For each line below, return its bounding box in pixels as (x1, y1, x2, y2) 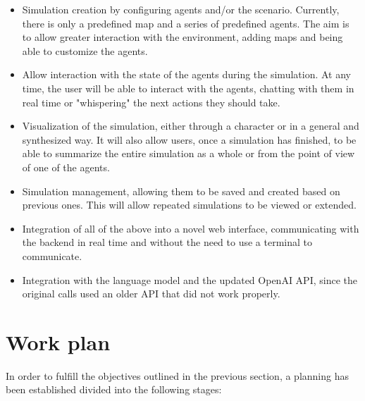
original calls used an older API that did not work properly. (22, 286, 280, 301)
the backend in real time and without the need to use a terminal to (22, 235, 312, 249)
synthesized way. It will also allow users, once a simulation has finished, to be (22, 132, 357, 147)
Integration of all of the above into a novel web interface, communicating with (22, 221, 359, 235)
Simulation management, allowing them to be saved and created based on (22, 183, 340, 198)
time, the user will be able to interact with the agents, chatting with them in (22, 80, 354, 95)
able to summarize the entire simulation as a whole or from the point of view (22, 146, 355, 161)
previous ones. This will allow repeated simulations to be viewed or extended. (22, 197, 357, 212)
